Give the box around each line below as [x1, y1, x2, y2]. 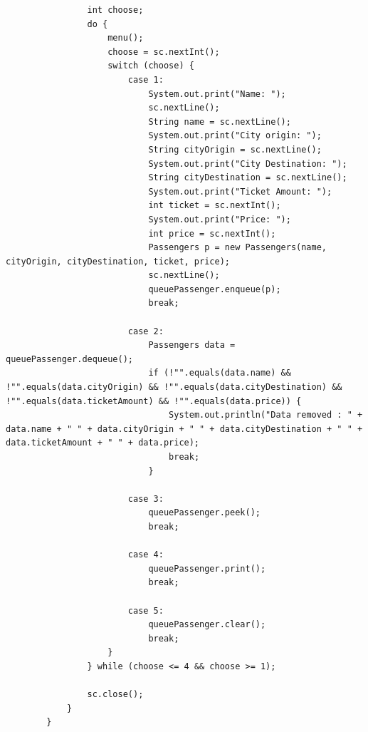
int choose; [87, 5, 144, 15]
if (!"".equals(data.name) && [148, 368, 291, 378]
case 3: [127, 493, 164, 504]
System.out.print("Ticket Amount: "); [148, 186, 332, 197]
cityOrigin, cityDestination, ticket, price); [6, 256, 230, 267]
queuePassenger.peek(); [148, 507, 261, 518]
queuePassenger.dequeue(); [6, 354, 133, 364]
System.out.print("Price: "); [148, 214, 291, 225]
